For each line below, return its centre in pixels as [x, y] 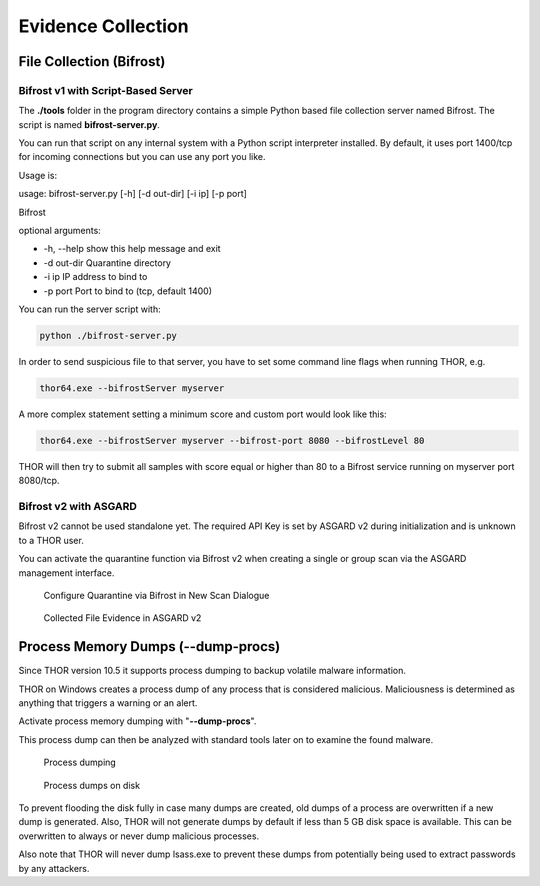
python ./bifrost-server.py [108, 335]
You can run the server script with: [89, 309]
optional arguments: [60, 231]
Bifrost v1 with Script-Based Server [106, 90]
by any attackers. [54, 868]
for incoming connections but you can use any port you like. [142, 157]
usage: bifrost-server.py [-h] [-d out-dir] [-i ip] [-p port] [132, 194]
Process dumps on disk [91, 785]
